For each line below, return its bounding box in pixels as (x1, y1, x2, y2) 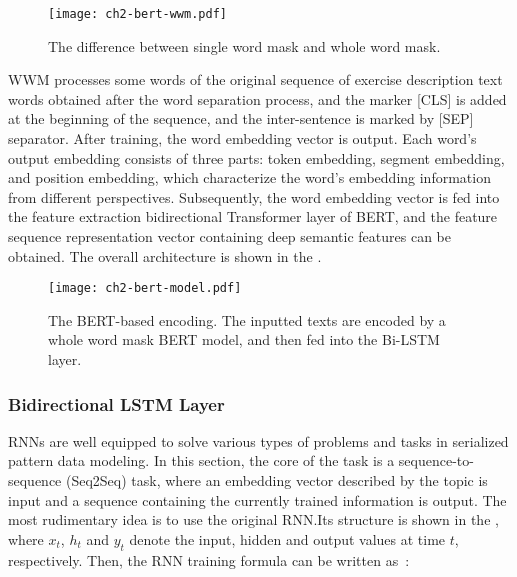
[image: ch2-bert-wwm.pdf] (48, 7, 227, 21)
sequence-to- (398, 450, 474, 471)
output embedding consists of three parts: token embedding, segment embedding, (8, 147, 505, 168)
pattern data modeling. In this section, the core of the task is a (8, 450, 395, 471)
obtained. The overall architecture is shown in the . (8, 245, 322, 266)
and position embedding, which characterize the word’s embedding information (8, 167, 491, 188)
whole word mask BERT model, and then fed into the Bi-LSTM (48, 329, 440, 350)
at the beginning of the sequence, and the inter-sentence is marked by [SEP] (8, 108, 474, 129)
